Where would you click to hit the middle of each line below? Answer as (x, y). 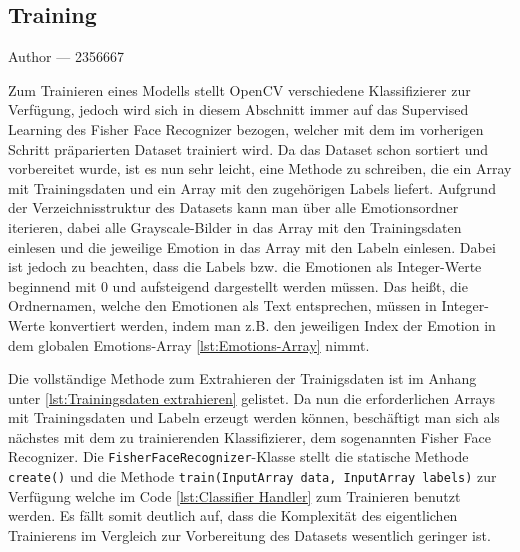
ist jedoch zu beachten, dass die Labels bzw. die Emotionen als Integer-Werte (245, 266)
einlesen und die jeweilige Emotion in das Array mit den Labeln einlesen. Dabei (252, 246)
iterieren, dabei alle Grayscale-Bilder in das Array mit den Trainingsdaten (235, 226)
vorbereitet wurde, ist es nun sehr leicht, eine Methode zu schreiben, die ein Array (260, 168)
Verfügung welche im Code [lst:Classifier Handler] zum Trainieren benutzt (234, 495)
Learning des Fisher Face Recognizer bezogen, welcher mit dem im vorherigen (246, 128)
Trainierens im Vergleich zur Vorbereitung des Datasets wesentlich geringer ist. (249, 534)
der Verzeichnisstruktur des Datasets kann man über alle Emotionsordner (233, 207)
